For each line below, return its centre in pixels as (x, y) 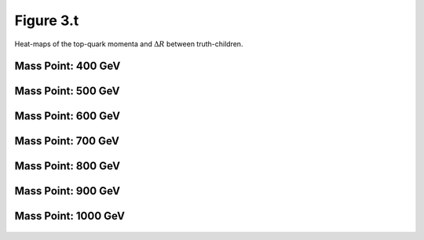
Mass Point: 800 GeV (68, 166)
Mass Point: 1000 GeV (70, 216)
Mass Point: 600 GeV (68, 116)
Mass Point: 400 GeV (68, 66)
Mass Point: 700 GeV (67, 141)
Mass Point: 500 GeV (68, 91)
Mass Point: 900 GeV (68, 191)
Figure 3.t (47, 20)
